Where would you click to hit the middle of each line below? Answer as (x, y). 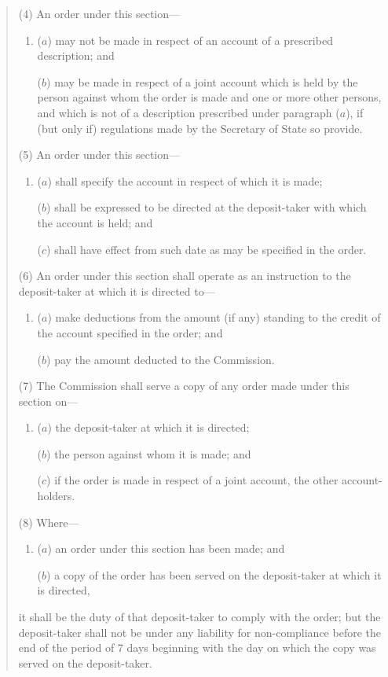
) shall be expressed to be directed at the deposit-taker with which (207, 207)
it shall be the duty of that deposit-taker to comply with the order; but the (199, 617)
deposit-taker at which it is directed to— (117, 291)
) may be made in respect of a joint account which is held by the (202, 81)
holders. (56, 496)
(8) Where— (49, 522)
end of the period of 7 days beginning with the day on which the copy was (197, 648)
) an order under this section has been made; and (166, 548)
